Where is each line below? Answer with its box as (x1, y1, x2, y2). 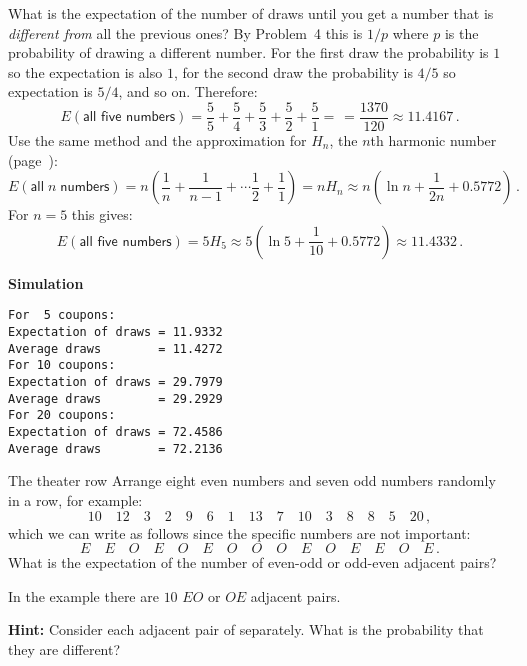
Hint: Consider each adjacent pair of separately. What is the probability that (8, 619, 484, 640)
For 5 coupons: (8, 308, 116, 323)
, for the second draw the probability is (173, 61, 413, 82)
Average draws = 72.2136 (8, 441, 223, 456)
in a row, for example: (8, 489, 143, 510)
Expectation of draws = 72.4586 (8, 425, 223, 439)
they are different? (8, 638, 121, 659)
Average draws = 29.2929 (8, 391, 223, 406)
